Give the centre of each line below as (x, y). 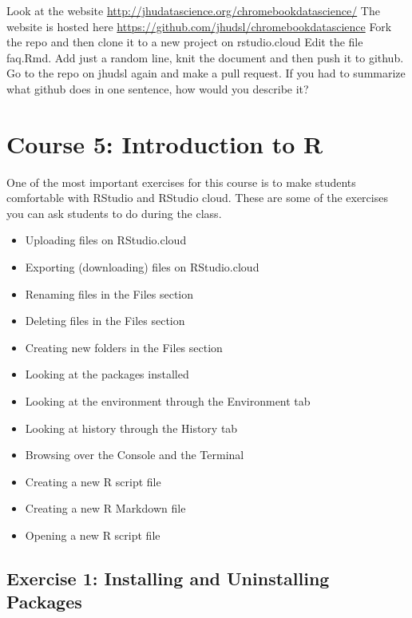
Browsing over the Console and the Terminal (135, 455)
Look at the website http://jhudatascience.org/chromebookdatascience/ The (193, 10)
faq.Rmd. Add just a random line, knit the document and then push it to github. (205, 57)
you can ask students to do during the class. (114, 213)
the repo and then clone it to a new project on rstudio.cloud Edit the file (185, 42)
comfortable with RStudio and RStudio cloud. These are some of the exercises (197, 198)
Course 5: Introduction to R (165, 143)
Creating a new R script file (93, 481)
